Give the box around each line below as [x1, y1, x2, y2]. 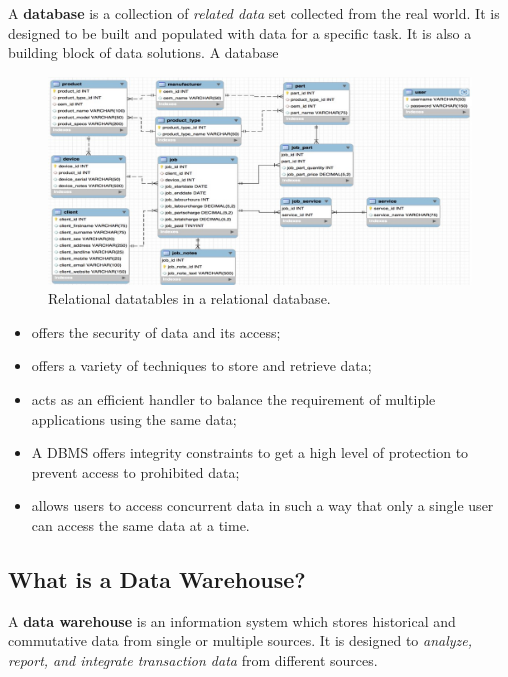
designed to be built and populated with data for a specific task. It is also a [8, 22, 472, 43]
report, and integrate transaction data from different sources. [8, 649, 378, 670]
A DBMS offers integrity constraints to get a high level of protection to [31, 442, 469, 463]
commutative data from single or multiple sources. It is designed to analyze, [8, 630, 473, 651]
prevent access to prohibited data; [31, 461, 240, 482]
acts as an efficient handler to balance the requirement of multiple [31, 389, 436, 410]
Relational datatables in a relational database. [48, 288, 331, 309]
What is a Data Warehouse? [8, 563, 306, 594]
